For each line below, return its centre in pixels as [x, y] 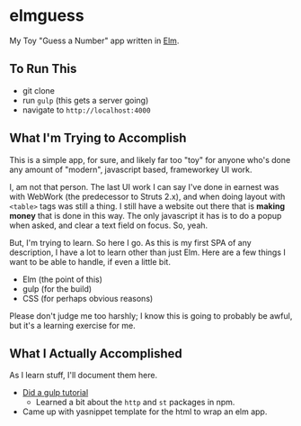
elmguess [47, 16]
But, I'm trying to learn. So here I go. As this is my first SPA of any [130, 242]
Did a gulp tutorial [55, 393]
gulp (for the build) [57, 288]
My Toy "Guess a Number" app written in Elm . [94, 41]
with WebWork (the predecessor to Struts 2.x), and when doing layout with [147, 196]
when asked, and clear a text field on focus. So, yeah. [109, 225]
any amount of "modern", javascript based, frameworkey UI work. [131, 169]
